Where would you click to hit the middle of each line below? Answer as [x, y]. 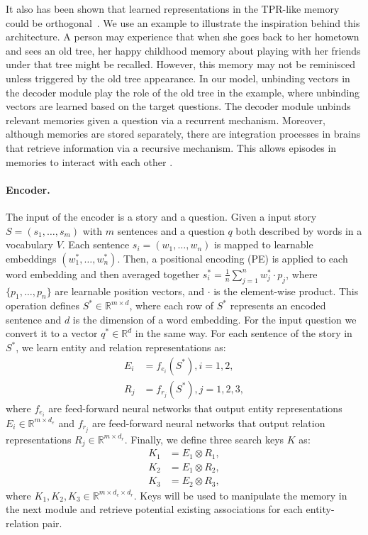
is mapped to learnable [263, 244]
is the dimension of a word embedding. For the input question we [214, 319]
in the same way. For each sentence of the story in [244, 333]
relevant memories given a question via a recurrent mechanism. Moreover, [166, 120]
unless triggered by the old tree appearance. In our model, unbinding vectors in [178, 78]
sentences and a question [171, 230]
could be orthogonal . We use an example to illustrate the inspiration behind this [183, 22]
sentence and [34, 319]
